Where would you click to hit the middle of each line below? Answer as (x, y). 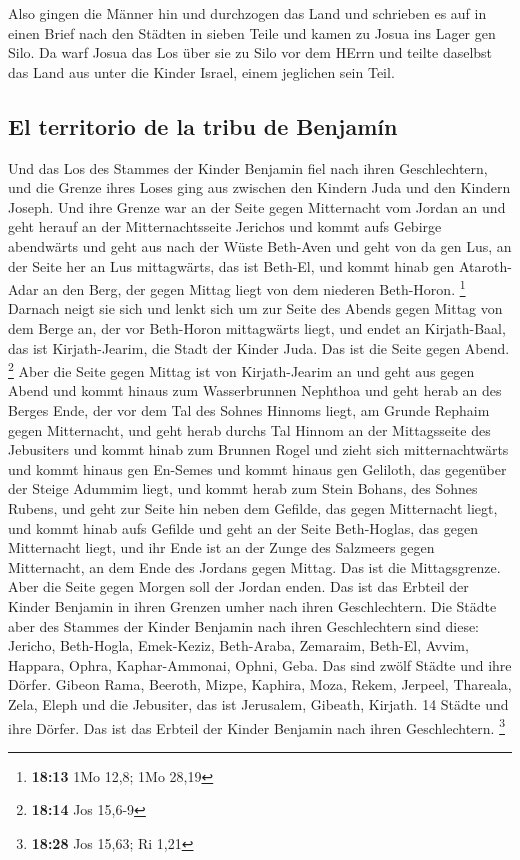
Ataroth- (485, 265)
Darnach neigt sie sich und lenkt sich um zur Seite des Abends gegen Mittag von (255, 308)
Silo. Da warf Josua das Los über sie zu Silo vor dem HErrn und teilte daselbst (250, 52)
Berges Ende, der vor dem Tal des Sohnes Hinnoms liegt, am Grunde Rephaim (249, 410)
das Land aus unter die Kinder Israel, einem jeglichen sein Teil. (201, 71)
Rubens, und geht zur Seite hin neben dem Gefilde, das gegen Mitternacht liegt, (253, 507)
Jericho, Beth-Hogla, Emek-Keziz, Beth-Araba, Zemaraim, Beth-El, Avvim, (238, 645)
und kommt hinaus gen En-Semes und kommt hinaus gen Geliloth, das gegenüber (257, 468)
